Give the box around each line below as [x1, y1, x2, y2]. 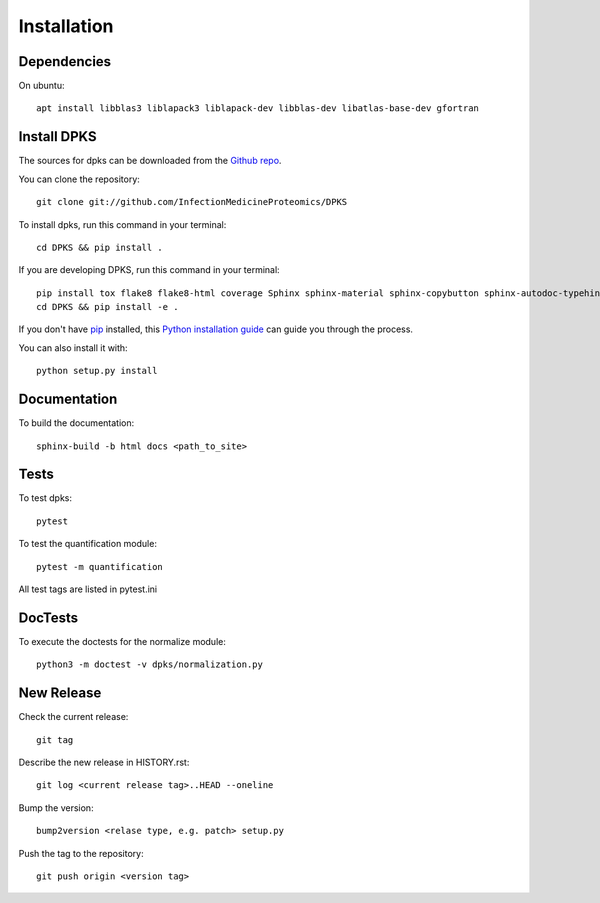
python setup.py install [36, 365, 158, 377]
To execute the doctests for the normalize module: [18, 635, 227, 647]
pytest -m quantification [36, 561, 164, 572]
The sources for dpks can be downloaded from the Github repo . [18, 155, 282, 167]
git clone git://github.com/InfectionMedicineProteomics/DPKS [36, 196, 348, 208]
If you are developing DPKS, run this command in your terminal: [18, 264, 280, 276]
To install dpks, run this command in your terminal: [18, 218, 227, 230]
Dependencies [18, 53, 112, 70]
